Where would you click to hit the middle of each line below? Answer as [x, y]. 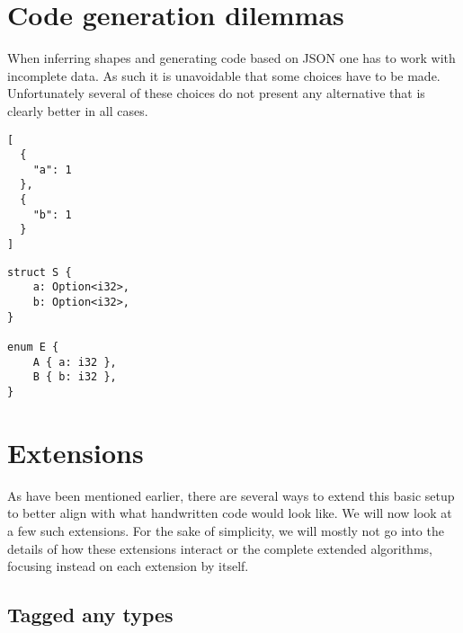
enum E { [33, 348]
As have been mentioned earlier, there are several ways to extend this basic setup [231, 495]
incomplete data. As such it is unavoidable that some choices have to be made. [224, 75]
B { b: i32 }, [75, 377]
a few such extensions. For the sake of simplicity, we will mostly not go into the [226, 530]
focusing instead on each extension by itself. [128, 566]
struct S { [40, 272]
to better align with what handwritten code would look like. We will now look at [230, 513]
